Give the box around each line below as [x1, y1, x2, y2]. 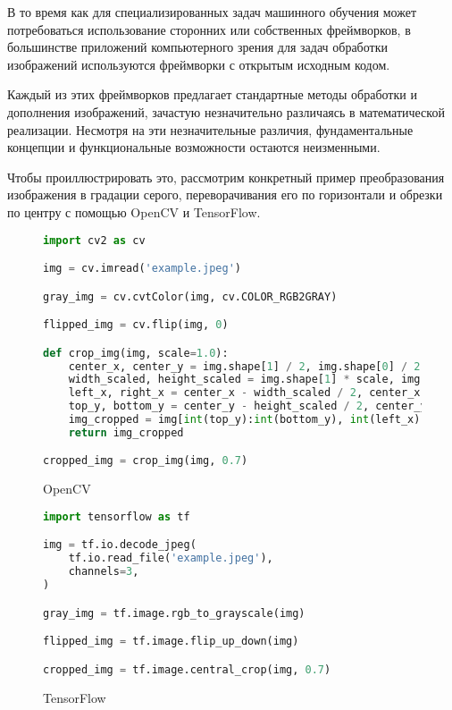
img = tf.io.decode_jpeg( [43, 538, 197, 552]
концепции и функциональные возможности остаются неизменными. [7, 138, 381, 156]
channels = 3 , [68, 565, 139, 579]
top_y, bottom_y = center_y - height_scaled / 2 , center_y [68, 400, 427, 413]
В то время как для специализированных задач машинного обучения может [7, 3, 417, 21]
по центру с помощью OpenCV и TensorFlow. [7, 202, 261, 221]
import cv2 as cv [43, 233, 146, 247]
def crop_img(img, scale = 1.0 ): [43, 346, 229, 359]
